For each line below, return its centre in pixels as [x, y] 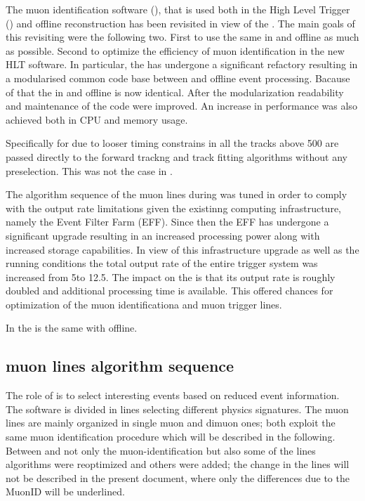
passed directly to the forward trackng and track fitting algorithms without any [177, 156]
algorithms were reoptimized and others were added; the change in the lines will [178, 464]
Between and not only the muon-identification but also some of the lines [161, 450]
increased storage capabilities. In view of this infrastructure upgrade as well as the [182, 249]
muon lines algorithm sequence [120, 366]
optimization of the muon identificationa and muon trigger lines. [144, 304]
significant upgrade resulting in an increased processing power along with [163, 235]
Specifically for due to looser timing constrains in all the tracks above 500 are [172, 143]
